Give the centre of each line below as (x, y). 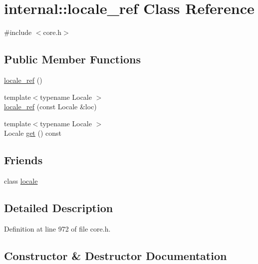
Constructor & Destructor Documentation (116, 255)
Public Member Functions (72, 59)
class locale (21, 181)
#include (18, 32)
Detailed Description (59, 208)
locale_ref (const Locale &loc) (50, 107)
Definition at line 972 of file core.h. (57, 228)
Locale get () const (33, 133)
